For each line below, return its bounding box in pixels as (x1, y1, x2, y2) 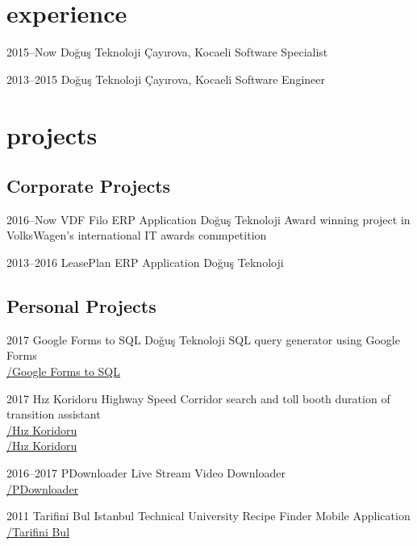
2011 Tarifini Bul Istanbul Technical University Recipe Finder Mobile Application (6, 507, 411, 524)
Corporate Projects (6, 173, 171, 198)
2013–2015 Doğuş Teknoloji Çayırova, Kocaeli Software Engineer (6, 70, 325, 87)
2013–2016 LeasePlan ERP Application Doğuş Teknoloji (6, 254, 284, 271)
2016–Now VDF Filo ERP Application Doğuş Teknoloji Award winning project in (6, 210, 411, 227)
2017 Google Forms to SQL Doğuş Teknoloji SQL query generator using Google (6, 331, 400, 348)
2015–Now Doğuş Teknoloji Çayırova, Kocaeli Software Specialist (6, 44, 328, 60)
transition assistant (6, 406, 101, 423)
